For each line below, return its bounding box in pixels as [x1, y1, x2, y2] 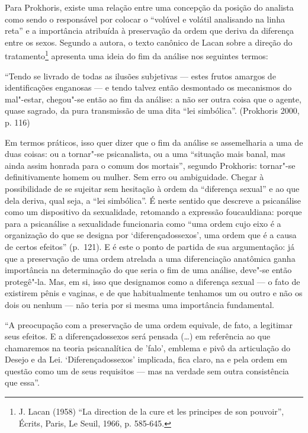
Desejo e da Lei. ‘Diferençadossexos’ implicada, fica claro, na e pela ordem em [5, 353, 287, 365]
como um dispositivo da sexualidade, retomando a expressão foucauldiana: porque [5, 206, 302, 218]
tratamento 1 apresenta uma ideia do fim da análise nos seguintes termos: [5, 48, 268, 62]
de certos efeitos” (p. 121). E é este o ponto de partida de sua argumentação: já [5, 240, 295, 252]
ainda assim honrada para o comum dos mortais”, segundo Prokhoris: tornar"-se [5, 159, 296, 171]
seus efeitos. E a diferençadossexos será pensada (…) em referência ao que [5, 330, 271, 342]
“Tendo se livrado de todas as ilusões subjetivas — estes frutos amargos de [5, 69, 276, 82]
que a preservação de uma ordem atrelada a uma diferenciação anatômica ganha [5, 252, 296, 264]
